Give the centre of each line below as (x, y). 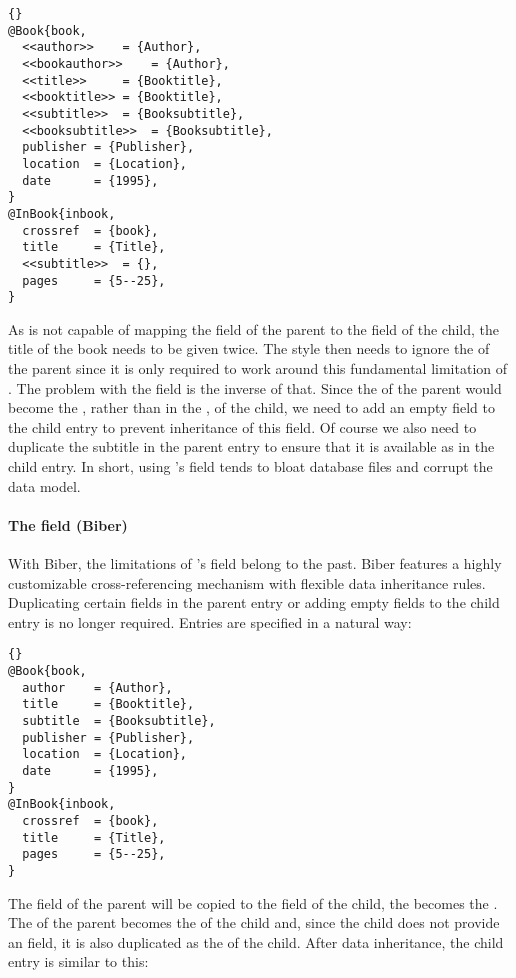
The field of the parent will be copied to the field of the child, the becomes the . (253, 902)
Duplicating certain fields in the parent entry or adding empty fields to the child (254, 602)
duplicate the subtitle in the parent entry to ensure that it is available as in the (251, 446)
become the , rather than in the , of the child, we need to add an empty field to (251, 407)
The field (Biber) (68, 524)
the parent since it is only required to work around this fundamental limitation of (258, 368)
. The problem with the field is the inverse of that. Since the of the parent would (255, 387)
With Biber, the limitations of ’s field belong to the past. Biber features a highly (255, 562)
